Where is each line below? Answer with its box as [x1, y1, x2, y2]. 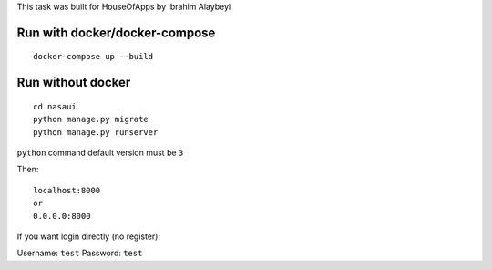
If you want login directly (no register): [16, 231, 161, 242]
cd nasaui [33, 101, 77, 111]
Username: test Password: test [16, 247, 143, 259]
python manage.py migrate [33, 114, 149, 125]
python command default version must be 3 [16, 147, 184, 158]
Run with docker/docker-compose [16, 25, 216, 40]
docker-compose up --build [33, 51, 154, 62]
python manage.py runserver [33, 127, 159, 137]
